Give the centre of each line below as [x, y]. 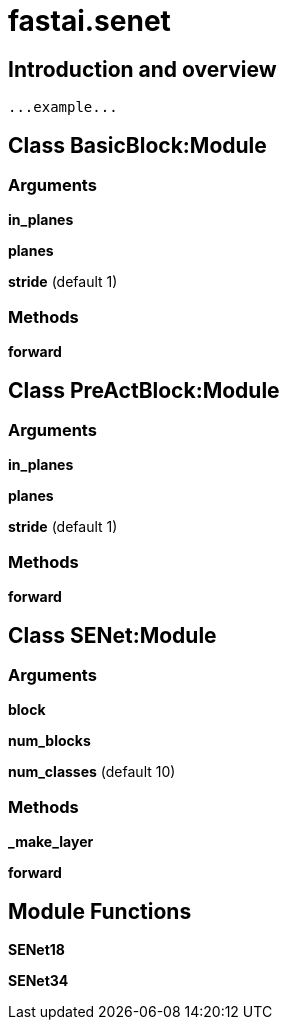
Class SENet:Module [112, 635]
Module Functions [100, 911]
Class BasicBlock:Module [137, 145]
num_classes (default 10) [92, 772]
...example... [63, 107]
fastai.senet [89, 21]
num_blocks [49, 741]
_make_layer [51, 842]
